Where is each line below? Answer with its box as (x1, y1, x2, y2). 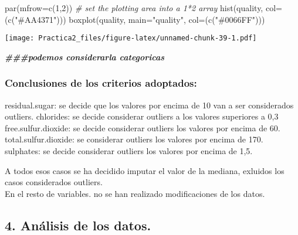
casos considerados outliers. (5, 176, 103, 188)
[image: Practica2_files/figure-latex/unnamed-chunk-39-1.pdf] (5, 34, 257, 43)
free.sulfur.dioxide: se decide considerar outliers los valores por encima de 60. (5, 121, 280, 134)
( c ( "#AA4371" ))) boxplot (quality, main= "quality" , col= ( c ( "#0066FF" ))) (5, 13, 265, 25)
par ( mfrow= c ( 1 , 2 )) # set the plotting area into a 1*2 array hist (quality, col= (5, 2, 282, 13)
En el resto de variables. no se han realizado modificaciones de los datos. (5, 187, 265, 199)
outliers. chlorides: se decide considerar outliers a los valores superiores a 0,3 (5, 110, 279, 122)
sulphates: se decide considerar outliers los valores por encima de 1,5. (5, 145, 253, 157)
